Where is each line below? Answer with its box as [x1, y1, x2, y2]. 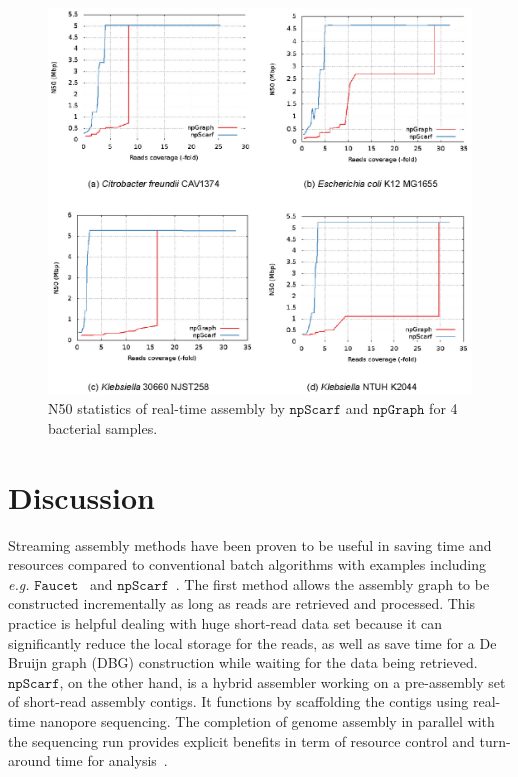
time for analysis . [55, 750, 168, 771]
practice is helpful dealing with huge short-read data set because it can [8, 613, 443, 634]
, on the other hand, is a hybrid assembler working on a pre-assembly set [59, 671, 506, 692]
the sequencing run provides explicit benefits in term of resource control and [8, 730, 475, 751]
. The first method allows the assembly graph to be [175, 573, 490, 594]
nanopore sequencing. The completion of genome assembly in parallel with [39, 710, 495, 731]
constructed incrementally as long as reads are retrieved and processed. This [8, 593, 476, 614]
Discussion [8, 476, 155, 517]
